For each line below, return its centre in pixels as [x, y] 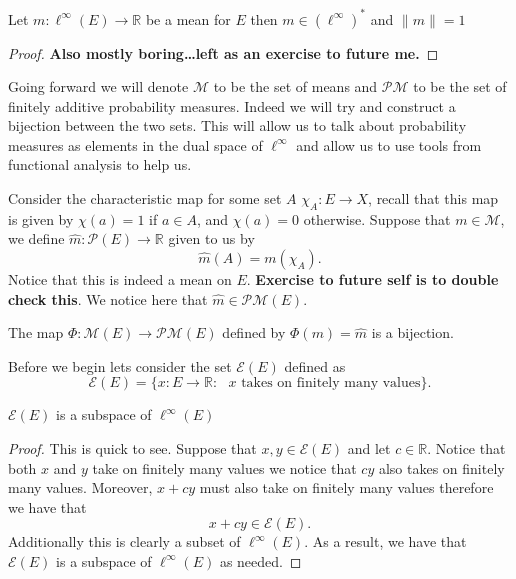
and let [369, 448]
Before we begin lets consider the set [120, 365]
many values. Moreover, [80, 487]
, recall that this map [433, 198]
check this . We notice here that [108, 298]
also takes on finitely [441, 467]
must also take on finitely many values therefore [346, 487]
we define [36, 238]
